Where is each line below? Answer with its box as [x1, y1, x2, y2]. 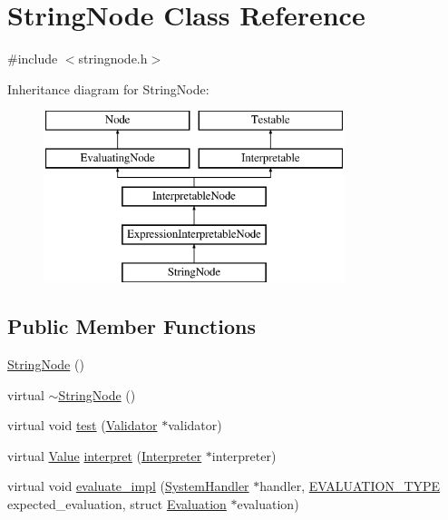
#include [7, 49, 58, 68]
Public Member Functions [7, 312, 256, 340]
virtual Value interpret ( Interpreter [7, 446, 202, 465]
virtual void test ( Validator [7, 416, 158, 435]
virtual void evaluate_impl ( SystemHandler [7, 476, 249, 495]
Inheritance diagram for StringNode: [7, 79, 209, 98]
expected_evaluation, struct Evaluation [7, 495, 227, 514]
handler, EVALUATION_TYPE [259, 476, 441, 495]
